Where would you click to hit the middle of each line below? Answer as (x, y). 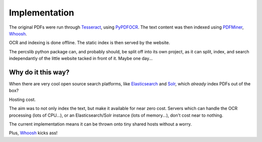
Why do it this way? (39, 72)
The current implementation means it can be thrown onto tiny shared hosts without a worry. (100, 124)
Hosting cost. (22, 99)
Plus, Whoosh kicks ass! (33, 133)
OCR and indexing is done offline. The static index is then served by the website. (90, 43)
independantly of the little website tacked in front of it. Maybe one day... (81, 59)
